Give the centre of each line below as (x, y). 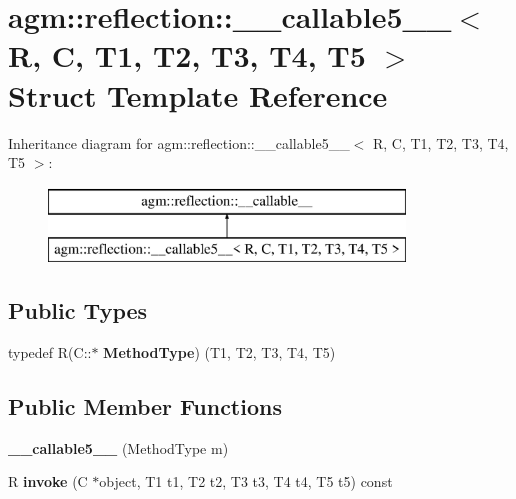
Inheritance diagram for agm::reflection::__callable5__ (179, 142)
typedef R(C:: (50, 352)
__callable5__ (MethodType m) (118, 447)
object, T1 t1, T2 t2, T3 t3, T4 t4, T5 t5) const (246, 481)
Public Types (78, 310)
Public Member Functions (145, 406)
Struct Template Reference (198, 94)
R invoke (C (48, 481)
